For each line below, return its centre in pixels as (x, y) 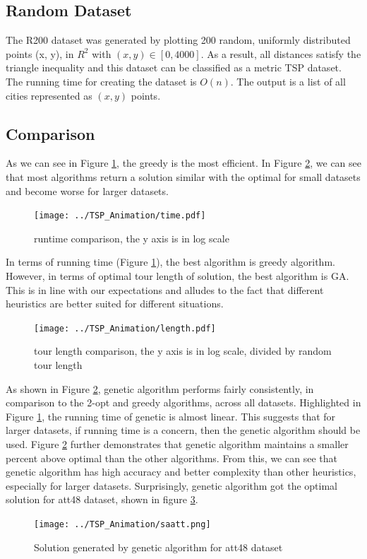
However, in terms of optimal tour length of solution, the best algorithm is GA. (178, 276)
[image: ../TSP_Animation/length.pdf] (125, 328)
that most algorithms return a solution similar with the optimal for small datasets (183, 176)
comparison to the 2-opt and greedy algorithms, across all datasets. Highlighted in (183, 402)
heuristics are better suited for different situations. (115, 304)
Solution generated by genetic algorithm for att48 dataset (158, 547)
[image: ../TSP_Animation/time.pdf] (120, 216)
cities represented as (49, 95)
